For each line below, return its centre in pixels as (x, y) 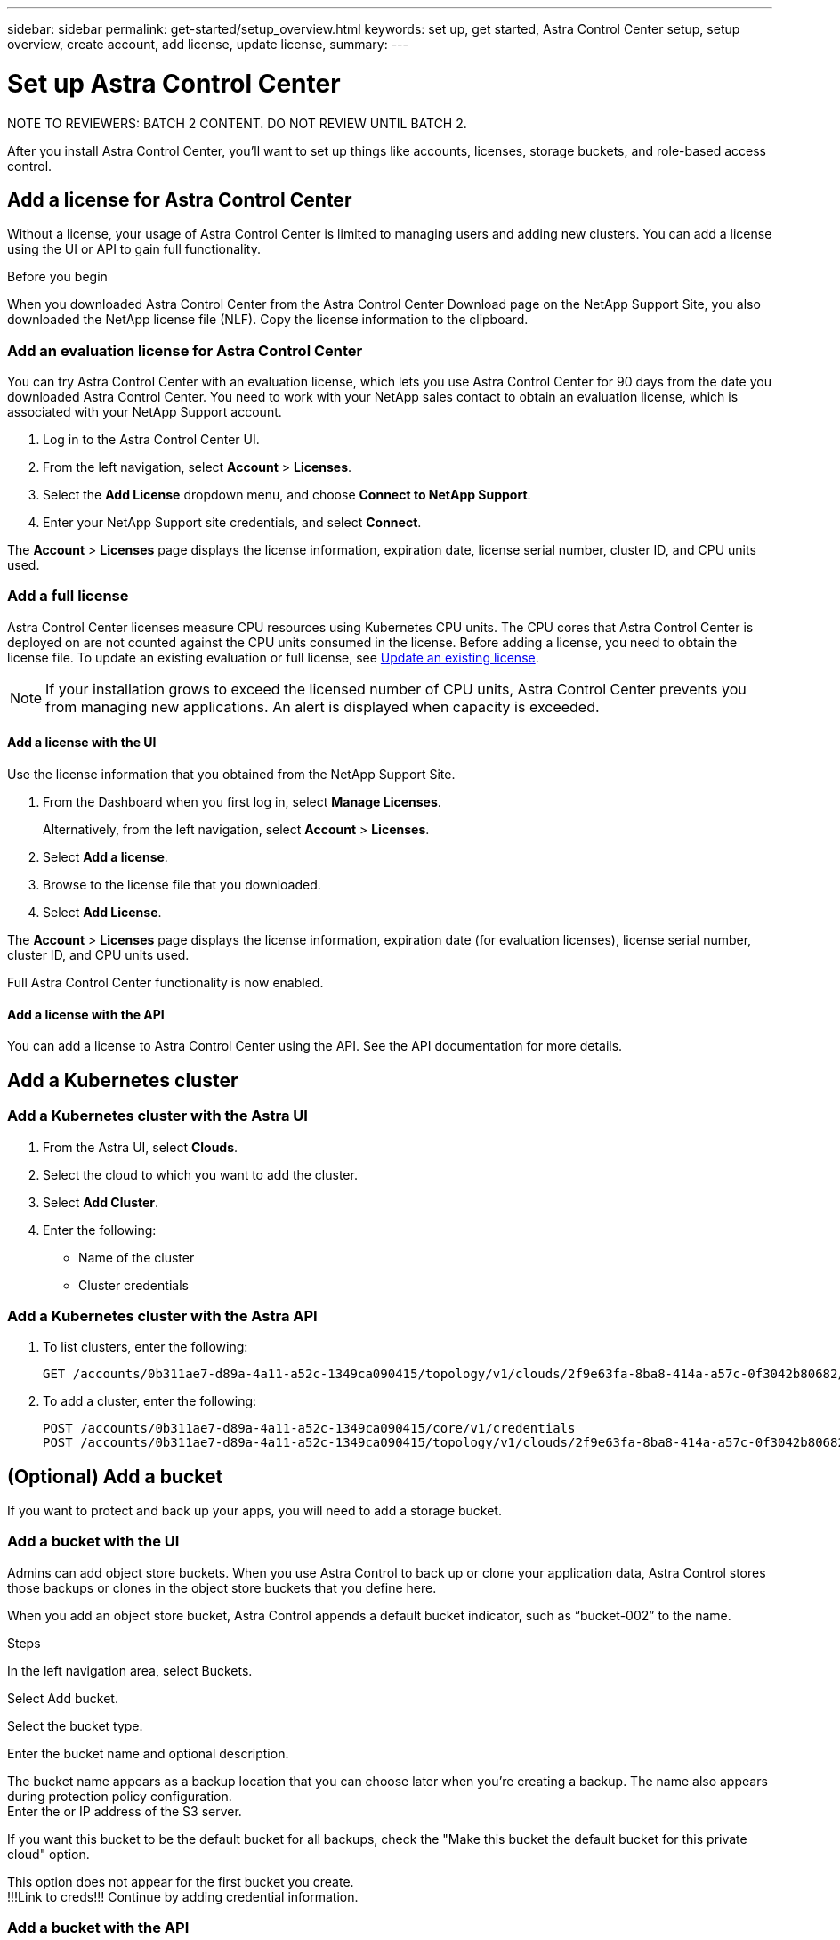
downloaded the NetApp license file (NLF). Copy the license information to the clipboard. (268, 320)
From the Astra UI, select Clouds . (141, 1147)
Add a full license (68, 596)
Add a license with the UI (82, 743)
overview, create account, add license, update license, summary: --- (208, 44)
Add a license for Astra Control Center (180, 199)
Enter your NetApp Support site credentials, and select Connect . (232, 523)
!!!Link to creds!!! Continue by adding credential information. (183, 1896)
